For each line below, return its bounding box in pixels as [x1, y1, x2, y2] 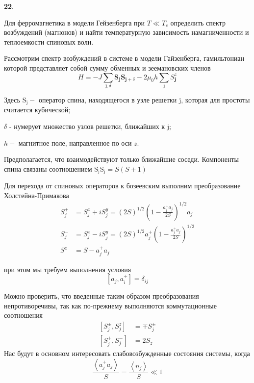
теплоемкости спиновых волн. [4, 36, 94, 47]
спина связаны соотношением [4, 163, 92, 174]
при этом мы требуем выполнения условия [4, 264, 131, 274]
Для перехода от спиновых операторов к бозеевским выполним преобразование [4, 180, 241, 191]
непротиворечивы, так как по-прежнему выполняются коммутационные [4, 300, 217, 310]
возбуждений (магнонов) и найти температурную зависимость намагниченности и [4, 27, 249, 37]
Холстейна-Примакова [4, 190, 69, 200]
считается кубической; [4, 104, 71, 115]
